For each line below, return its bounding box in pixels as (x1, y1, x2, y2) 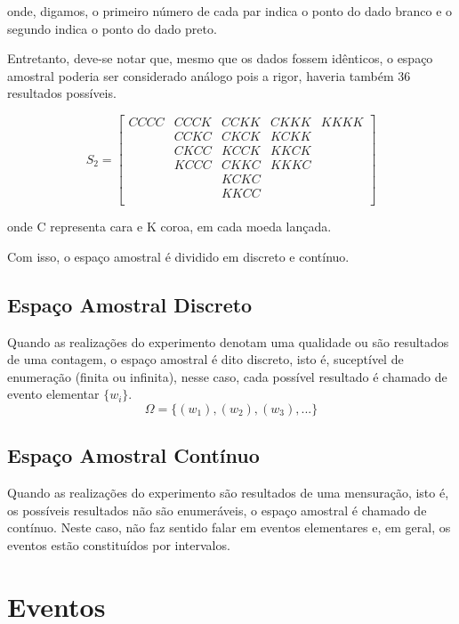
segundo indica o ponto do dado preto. (7, 19, 217, 37)
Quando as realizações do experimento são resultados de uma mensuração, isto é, (7, 483, 449, 502)
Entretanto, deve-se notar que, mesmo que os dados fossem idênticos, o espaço (7, 49, 433, 68)
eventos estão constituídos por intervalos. (7, 535, 230, 554)
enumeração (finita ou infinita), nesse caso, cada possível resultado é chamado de (7, 367, 447, 385)
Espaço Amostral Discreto (7, 290, 253, 318)
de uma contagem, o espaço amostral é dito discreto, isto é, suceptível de (7, 350, 404, 369)
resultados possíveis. (7, 84, 117, 102)
